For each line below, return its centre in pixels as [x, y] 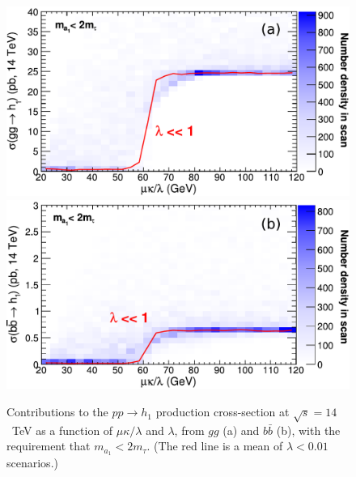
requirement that [49, 446]
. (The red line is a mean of [215, 446]
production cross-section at [222, 412]
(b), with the [308, 430]
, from [189, 430]
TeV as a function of [62, 430]
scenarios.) [32, 463]
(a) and [241, 430]
